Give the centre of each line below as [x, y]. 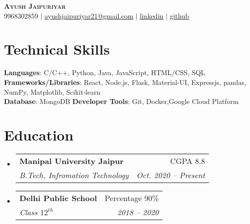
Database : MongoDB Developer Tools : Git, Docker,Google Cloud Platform [121, 101]
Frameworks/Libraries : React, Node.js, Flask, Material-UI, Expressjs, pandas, [125, 82]
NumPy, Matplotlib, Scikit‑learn [52, 92]
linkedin [152, 15]
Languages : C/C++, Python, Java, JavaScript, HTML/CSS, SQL [105, 72]
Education [39, 134]
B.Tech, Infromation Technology [74, 175]
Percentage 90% [132, 198]
